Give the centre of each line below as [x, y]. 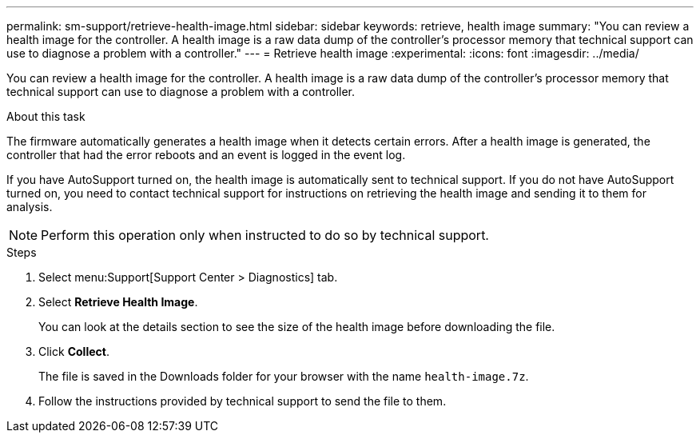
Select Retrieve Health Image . [118, 302]
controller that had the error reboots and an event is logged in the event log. [206, 155]
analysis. [30, 207]
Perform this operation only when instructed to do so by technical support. [265, 235]
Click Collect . [74, 351]
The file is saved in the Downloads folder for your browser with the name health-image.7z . [284, 376]
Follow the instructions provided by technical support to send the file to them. [243, 401]
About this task [46, 116]
